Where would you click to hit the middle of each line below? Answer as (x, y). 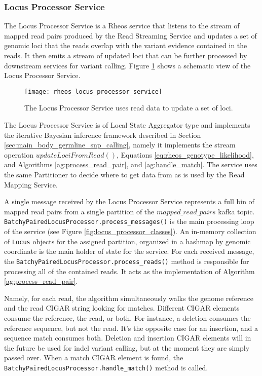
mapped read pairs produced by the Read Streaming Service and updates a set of (130, 35)
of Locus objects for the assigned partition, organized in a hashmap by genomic (127, 241)
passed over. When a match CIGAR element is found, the (94, 358)
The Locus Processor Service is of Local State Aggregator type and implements (127, 125)
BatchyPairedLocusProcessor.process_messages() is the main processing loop (129, 221)
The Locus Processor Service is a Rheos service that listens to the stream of (122, 26)
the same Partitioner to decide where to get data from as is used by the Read (124, 174)
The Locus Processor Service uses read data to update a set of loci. (129, 108)
